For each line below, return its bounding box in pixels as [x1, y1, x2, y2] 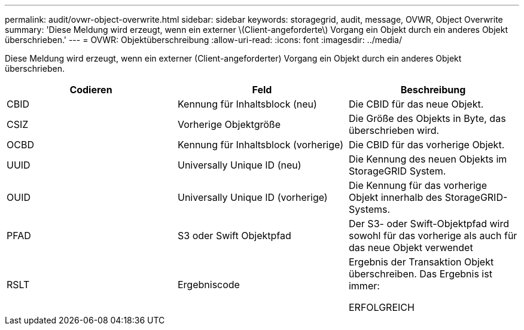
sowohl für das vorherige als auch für [348, 230, 517, 242]
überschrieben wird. [348, 124, 440, 136]
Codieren [69, 84, 112, 96]
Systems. [348, 203, 391, 215]
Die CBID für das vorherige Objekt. [348, 139, 505, 151]
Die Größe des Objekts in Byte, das [348, 112, 506, 124]
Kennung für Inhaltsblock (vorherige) [177, 139, 344, 151]
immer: [348, 280, 380, 292]
